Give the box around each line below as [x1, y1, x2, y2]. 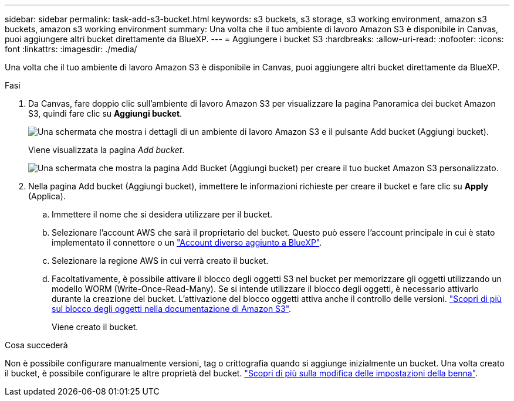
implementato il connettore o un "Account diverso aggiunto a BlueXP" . [52, 237, 322, 247]
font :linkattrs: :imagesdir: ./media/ [5, 44, 137, 54]
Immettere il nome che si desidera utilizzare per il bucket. [52, 209, 273, 219]
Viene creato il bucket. [52, 322, 138, 332]
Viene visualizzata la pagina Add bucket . [28, 145, 185, 155]
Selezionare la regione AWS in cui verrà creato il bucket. [52, 256, 269, 266]
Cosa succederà [5, 340, 68, 350]
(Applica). [28, 191, 66, 201]
